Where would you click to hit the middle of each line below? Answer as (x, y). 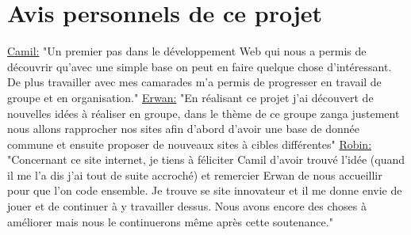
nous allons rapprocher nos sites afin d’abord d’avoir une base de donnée (184, 129)
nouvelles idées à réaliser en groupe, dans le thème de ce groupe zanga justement (204, 113)
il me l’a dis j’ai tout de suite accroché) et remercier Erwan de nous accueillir (195, 174)
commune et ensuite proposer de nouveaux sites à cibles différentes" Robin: (190, 144)
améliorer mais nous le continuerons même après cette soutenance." (170, 221)
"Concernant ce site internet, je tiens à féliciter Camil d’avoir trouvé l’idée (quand (206, 159)
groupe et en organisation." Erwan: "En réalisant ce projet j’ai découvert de (190, 97)
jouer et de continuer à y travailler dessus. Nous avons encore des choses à (187, 206)
